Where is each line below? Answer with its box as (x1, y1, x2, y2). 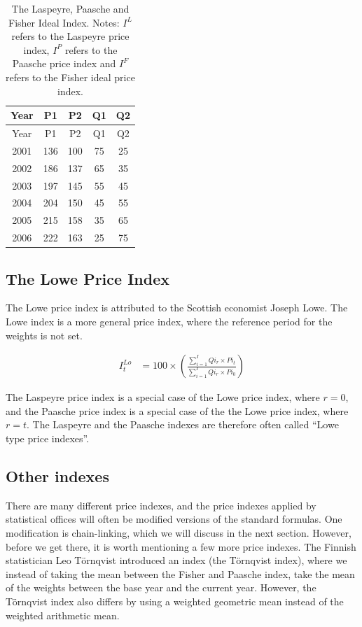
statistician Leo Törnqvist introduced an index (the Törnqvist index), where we (6, 553, 347, 568)
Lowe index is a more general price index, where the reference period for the (6, 313, 333, 328)
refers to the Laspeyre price (11, 29, 130, 43)
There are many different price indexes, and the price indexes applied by (6, 498, 316, 512)
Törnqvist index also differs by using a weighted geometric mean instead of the (6, 593, 344, 608)
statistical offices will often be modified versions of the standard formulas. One (6, 512, 342, 526)
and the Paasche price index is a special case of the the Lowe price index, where (6, 403, 349, 418)
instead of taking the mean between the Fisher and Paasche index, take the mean (6, 566, 355, 581)
